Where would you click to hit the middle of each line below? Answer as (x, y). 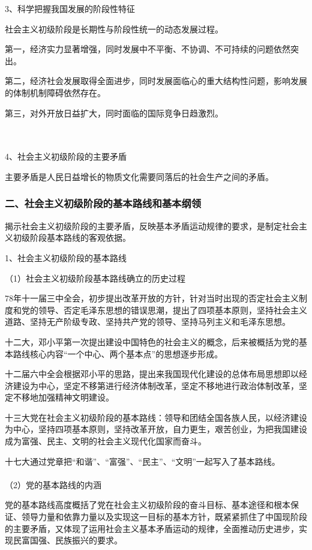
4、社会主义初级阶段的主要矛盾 (66, 156)
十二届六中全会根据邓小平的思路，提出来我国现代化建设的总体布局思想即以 (152, 374)
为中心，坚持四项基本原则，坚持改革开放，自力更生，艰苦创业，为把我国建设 (156, 429)
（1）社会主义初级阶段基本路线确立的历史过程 (95, 278)
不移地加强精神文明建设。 (63, 397)
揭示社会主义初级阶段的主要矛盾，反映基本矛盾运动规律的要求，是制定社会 (152, 225)
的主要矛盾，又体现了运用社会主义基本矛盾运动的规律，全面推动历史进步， (152, 528)
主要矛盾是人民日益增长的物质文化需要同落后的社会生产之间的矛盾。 (139, 176)
